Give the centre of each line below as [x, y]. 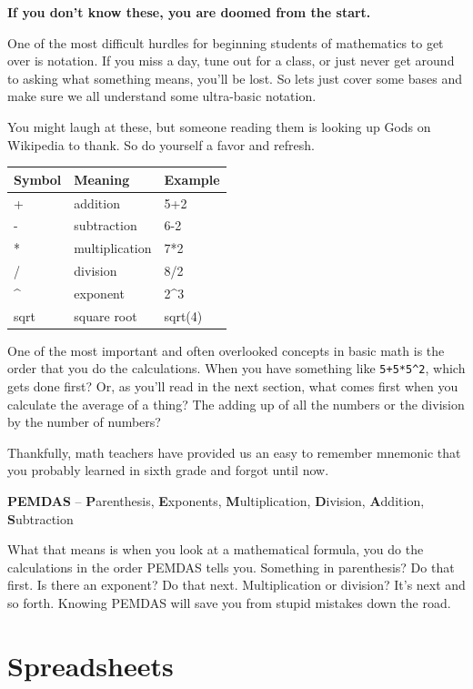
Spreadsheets [91, 665]
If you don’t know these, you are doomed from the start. [189, 12]
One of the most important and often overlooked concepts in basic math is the [226, 350]
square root [106, 315]
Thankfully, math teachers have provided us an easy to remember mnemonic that [234, 452]
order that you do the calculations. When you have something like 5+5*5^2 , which [236, 368]
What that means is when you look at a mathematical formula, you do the [216, 549]
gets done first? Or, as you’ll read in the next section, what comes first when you [233, 386]
